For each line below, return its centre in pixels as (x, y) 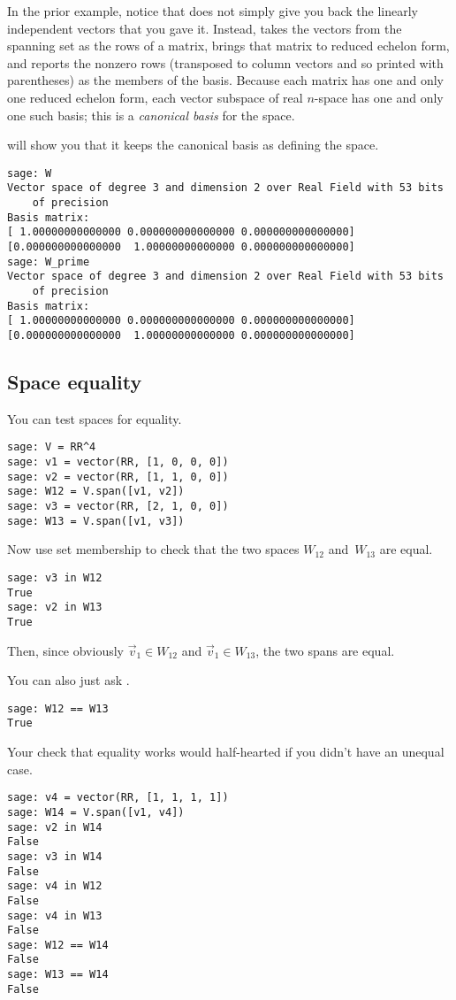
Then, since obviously (65, 650)
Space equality (75, 382)
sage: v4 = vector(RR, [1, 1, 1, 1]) (118, 798)
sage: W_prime (49, 262)
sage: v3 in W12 (55, 577)
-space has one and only (379, 97)
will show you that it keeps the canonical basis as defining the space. (193, 145)
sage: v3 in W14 (55, 856)
